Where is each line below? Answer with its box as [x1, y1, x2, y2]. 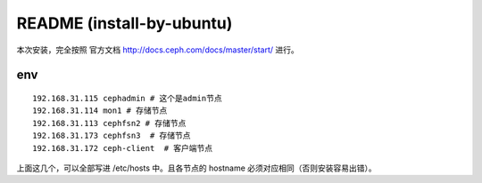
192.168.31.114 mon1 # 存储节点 [32, 106, 168, 115]
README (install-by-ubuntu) [16, 13, 233, 33]
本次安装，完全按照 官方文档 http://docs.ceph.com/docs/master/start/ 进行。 [16, 44, 299, 55]
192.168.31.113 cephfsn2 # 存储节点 [32, 118, 187, 128]
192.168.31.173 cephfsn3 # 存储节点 [32, 131, 191, 141]
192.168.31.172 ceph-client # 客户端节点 [32, 143, 213, 153]
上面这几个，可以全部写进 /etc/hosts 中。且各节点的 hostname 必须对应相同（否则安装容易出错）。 [16, 163, 377, 173]
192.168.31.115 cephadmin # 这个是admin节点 [32, 93, 222, 103]
